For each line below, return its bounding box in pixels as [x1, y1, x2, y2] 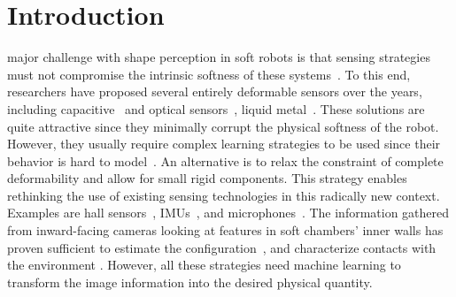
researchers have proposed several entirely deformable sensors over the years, [7, 82, 422, 101]
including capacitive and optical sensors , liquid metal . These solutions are [7, 99, 425, 118]
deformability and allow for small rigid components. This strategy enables [7, 169, 407, 187]
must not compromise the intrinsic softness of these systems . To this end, [7, 65, 411, 83]
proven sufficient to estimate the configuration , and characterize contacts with [7, 238, 437, 256]
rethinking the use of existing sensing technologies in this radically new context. [7, 186, 440, 204]
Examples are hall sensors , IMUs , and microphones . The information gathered [7, 203, 450, 222]
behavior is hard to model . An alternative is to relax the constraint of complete [7, 151, 444, 170]
